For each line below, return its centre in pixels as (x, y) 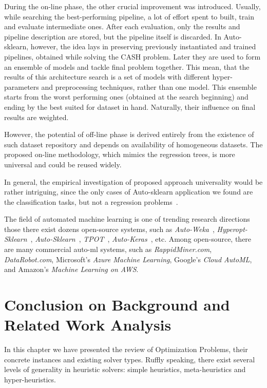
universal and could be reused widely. (63, 164)
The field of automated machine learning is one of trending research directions (127, 219)
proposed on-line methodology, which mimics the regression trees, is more (120, 154)
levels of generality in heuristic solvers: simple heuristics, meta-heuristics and (125, 369)
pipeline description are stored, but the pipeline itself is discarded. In (113, 36)
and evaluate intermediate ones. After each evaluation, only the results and (122, 26)
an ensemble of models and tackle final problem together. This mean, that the (127, 66)
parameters (22, 86)
